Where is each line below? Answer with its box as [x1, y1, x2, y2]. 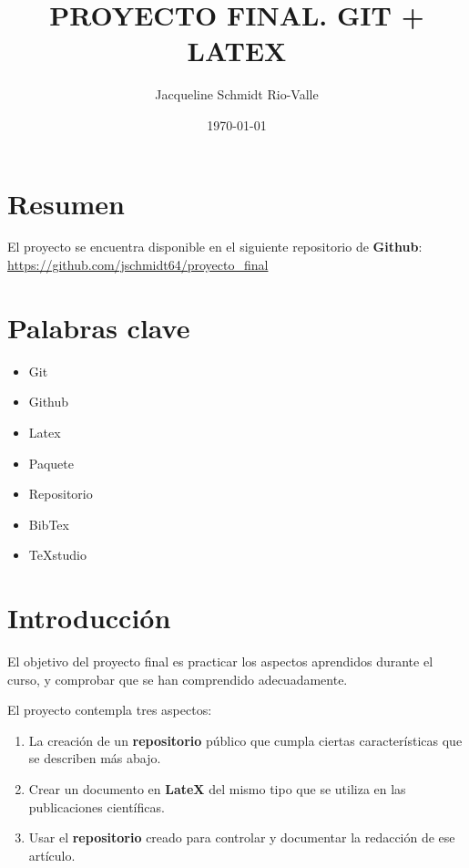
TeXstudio [28, 545, 87, 564]
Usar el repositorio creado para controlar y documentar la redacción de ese [28, 828, 455, 847]
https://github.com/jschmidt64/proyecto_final [7, 255, 269, 274]
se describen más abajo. [28, 749, 161, 768]
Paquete [28, 453, 74, 472]
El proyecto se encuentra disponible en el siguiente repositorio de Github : [7, 237, 423, 256]
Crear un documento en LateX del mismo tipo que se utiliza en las [28, 780, 406, 798]
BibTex [28, 514, 69, 533]
